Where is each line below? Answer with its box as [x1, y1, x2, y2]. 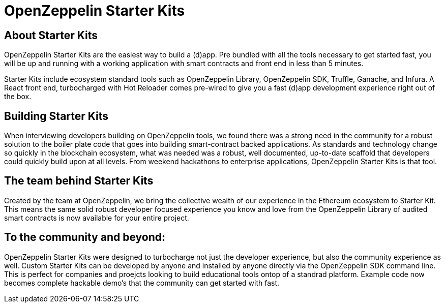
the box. [4, 92, 32, 101]
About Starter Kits [4, 28, 98, 42]
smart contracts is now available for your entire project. [4, 213, 189, 222]
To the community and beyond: [4, 231, 166, 244]
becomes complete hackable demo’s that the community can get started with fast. [4, 278, 280, 287]
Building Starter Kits [4, 109, 109, 122]
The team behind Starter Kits [4, 174, 154, 188]
